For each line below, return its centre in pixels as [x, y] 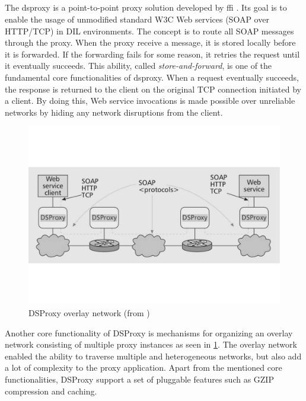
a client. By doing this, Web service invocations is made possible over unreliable [150, 101]
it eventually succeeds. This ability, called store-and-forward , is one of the [138, 66]
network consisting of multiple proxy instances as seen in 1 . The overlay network [151, 344]
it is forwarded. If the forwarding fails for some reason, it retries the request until [152, 54]
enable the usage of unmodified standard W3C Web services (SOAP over [137, 19]
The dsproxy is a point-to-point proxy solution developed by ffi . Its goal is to [146, 7]
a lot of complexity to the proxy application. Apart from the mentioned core [144, 367]
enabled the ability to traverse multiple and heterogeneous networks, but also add [153, 356]
